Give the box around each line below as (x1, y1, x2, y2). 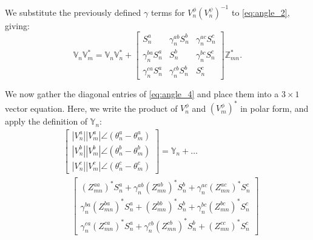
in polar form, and (240, 101, 309, 114)
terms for (150, 5, 185, 18)
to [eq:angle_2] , (231, 5, 290, 18)
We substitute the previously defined (5, 5, 141, 18)
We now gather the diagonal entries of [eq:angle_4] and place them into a (5, 87, 279, 100)
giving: (5, 19, 30, 32)
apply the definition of (5, 115, 88, 128)
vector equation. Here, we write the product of (5, 101, 178, 114)
